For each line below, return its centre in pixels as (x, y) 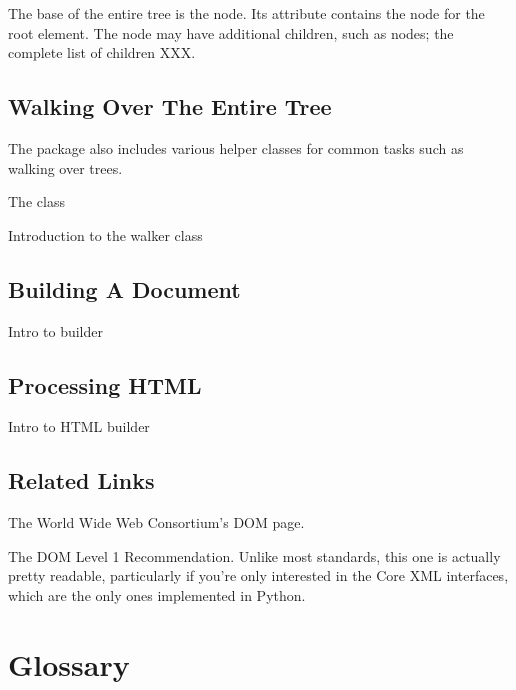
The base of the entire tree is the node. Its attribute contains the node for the (246, 13)
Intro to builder (55, 330)
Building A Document (124, 288)
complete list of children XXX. (102, 52)
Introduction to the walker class (105, 234)
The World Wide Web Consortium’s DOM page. (156, 522)
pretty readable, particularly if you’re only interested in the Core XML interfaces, (258, 575)
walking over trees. (65, 167)
